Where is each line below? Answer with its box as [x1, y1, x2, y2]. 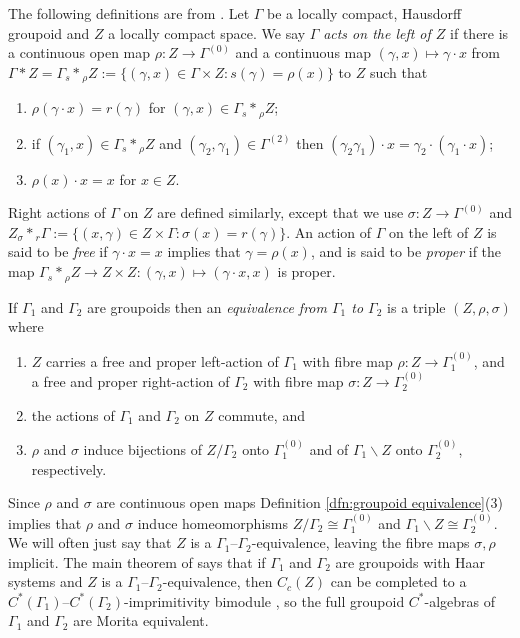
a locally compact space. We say [108, 22, 306, 43]
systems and [8, 571, 83, 592]
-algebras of [424, 590, 496, 611]
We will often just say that [8, 532, 172, 553]
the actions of [31, 404, 115, 425]
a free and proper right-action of [31, 370, 230, 391]
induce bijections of [83, 438, 202, 459]
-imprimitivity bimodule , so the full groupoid [123, 590, 405, 611]
